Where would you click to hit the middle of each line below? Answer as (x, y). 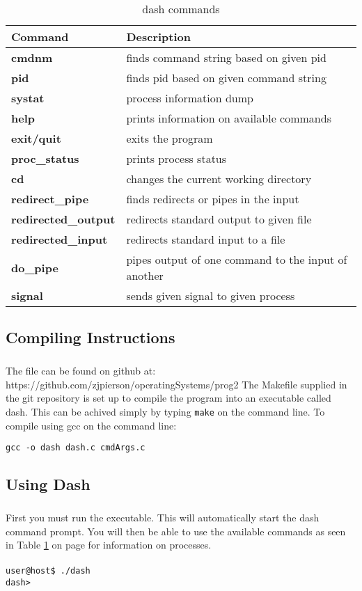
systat (28, 98)
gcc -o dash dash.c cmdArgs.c (76, 448)
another (145, 275)
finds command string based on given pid (226, 57)
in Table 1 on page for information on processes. (109, 545)
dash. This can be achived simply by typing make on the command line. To (165, 411)
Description (159, 37)
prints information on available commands (229, 118)
